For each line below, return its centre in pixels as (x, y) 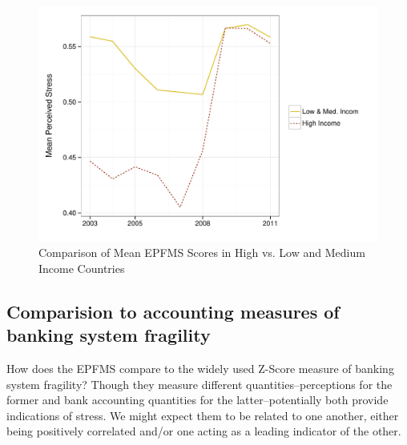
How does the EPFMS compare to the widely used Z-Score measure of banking (200, 368)
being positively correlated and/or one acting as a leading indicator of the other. (204, 431)
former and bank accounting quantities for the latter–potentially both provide (197, 400)
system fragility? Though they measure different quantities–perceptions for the (199, 384)
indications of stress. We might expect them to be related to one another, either (203, 415)
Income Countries (82, 268)
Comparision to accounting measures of (173, 311)
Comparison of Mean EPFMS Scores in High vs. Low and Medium (202, 253)
